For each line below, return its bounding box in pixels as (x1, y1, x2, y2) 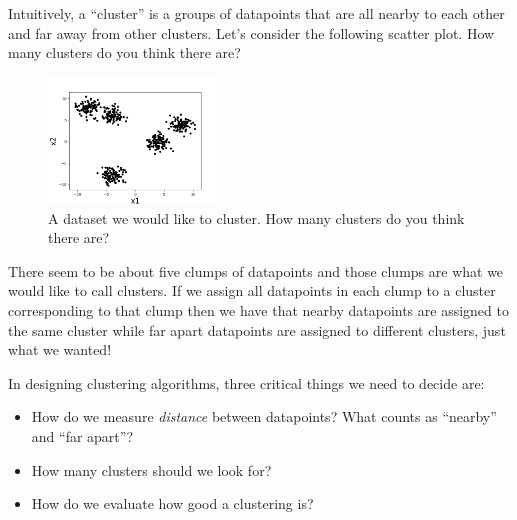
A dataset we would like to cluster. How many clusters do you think (48, 207, 465, 228)
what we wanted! (8, 339, 112, 360)
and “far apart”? (31, 425, 134, 446)
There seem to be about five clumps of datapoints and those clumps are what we (8, 260, 504, 281)
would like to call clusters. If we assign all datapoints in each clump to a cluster (8, 280, 496, 301)
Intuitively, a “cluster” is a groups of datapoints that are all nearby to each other (8, 3, 505, 23)
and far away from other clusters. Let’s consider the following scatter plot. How (8, 22, 495, 43)
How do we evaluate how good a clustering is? (31, 493, 314, 514)
